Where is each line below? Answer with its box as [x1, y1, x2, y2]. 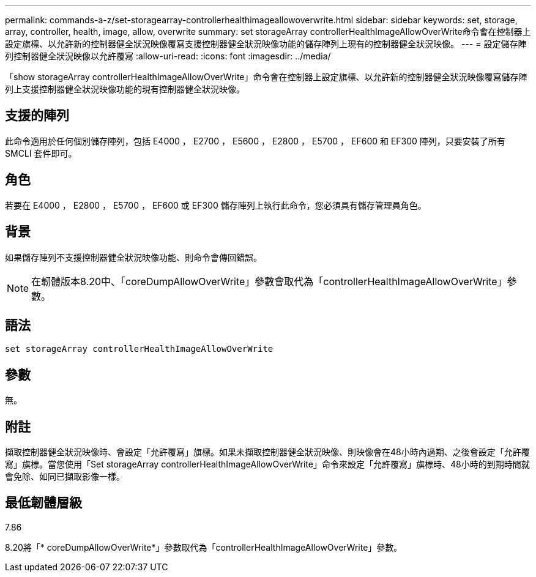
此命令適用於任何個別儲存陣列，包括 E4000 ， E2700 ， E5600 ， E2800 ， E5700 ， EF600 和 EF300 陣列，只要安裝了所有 [5, 135, 505, 146]
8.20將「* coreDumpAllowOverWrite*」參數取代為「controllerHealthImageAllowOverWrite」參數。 [5, 542, 403, 553]
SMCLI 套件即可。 [5, 147, 77, 158]
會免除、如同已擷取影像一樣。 [5, 471, 125, 482]
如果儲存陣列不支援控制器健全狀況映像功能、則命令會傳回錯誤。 [5, 251, 262, 262]
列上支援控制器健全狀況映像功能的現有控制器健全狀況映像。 [5, 84, 245, 94]
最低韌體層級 [5, 495, 82, 511]
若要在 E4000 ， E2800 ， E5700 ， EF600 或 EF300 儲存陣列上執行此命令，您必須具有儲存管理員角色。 [5, 199, 426, 210]
